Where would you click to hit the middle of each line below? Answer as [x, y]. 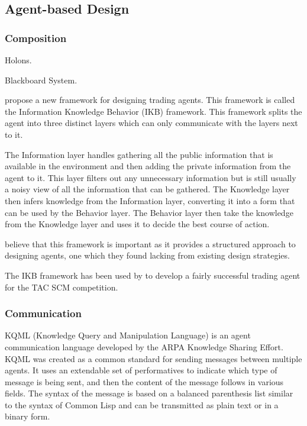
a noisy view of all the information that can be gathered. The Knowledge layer [147, 189]
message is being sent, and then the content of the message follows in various [144, 381]
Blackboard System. [41, 80]
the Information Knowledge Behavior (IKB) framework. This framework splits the [153, 111]
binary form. [28, 416]
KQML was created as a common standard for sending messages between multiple [153, 358]
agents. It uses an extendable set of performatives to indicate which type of [141, 370]
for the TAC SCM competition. [62, 287]
